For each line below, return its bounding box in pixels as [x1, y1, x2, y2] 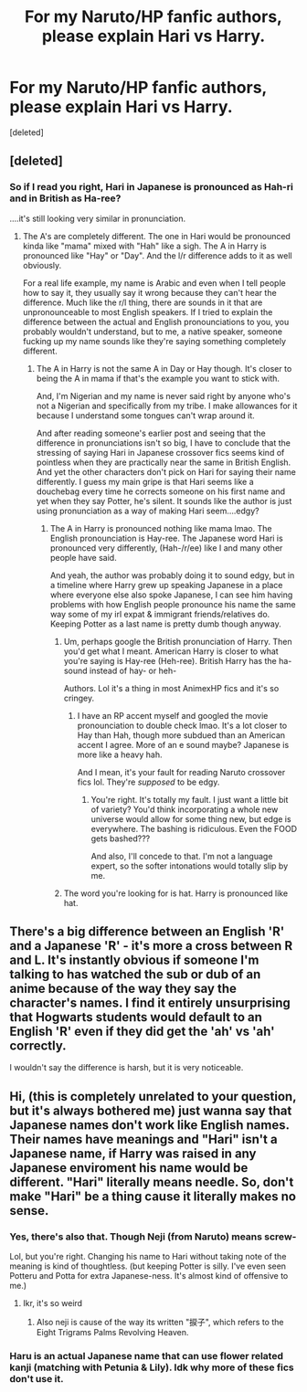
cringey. [63, 692, 95, 703]
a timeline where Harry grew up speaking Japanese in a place [49, 579, 283, 590]
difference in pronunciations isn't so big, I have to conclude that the [36, 437, 291, 448]
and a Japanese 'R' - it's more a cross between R [9, 938, 293, 954]
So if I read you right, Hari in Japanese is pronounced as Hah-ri [9, 181, 294, 194]
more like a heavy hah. [77, 749, 163, 760]
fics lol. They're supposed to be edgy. [77, 776, 220, 787]
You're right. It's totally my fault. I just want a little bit [90, 794, 289, 805]
